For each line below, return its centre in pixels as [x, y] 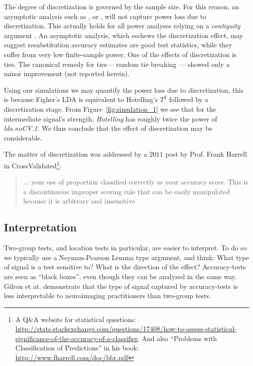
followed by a [189, 99]
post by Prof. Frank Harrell [206, 154]
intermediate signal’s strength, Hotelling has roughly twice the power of [111, 118]
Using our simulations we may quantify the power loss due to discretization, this [124, 90]
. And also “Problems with [177, 338]
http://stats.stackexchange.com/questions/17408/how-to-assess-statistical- [126, 329]
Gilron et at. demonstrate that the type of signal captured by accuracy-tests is [121, 286]
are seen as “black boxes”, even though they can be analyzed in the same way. [120, 276]
